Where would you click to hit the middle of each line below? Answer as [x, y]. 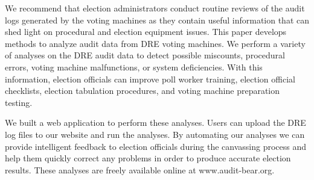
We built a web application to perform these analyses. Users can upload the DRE [155, 123]
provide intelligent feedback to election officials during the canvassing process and [156, 146]
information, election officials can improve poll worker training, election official [150, 79]
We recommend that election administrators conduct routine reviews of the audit [155, 8]
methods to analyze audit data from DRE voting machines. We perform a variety [155, 43]
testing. [19, 102]
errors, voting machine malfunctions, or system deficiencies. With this [134, 67]
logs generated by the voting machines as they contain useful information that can [157, 20]
